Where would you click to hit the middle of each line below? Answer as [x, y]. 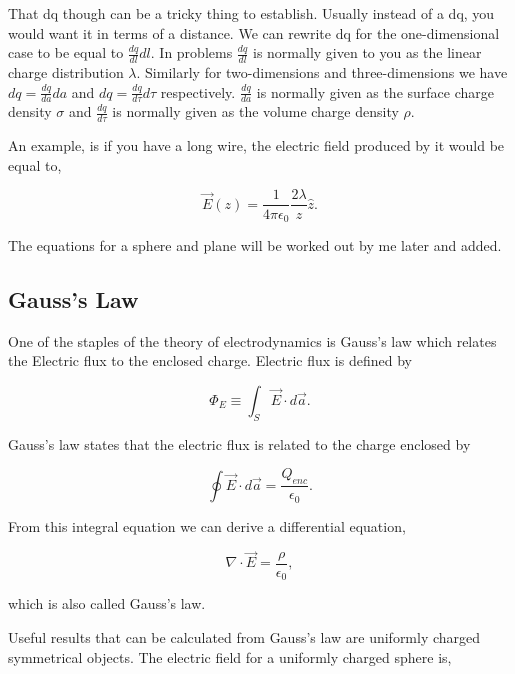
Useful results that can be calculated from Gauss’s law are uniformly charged [244, 637]
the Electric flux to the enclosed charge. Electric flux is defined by [210, 360]
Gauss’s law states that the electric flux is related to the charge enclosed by [239, 443]
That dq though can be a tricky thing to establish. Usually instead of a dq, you [251, 13]
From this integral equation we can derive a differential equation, [207, 525]
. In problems [191, 52]
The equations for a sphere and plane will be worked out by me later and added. [255, 244]
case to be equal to [66, 52]
